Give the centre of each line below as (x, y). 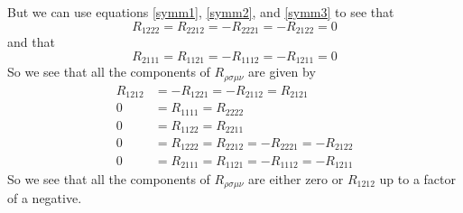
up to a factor (418, 178)
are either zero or (296, 178)
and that (31, 42)
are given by (282, 72)
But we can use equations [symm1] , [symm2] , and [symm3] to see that (201, 12)
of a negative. (45, 198)
